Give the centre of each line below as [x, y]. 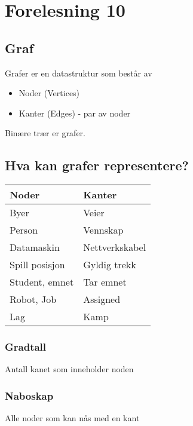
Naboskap [29, 395]
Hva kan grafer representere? [97, 165]
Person [24, 230]
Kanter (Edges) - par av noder [75, 113]
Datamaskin [35, 247]
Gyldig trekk [110, 265]
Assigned [102, 299]
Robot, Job [33, 299]
